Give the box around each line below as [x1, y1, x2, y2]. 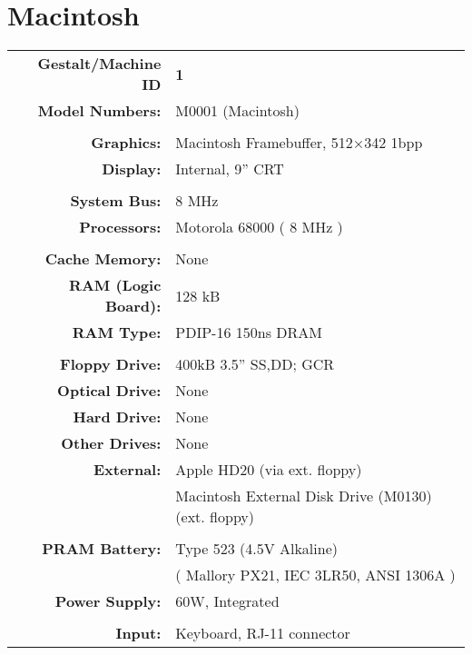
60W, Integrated [175, 590, 280, 612]
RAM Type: [72, 322, 162, 343]
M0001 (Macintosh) [175, 100, 300, 122]
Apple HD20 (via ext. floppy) [175, 459, 362, 481]
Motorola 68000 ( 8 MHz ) [175, 216, 343, 238]
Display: [102, 158, 162, 180]
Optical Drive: [57, 380, 162, 402]
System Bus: [70, 190, 162, 212]
